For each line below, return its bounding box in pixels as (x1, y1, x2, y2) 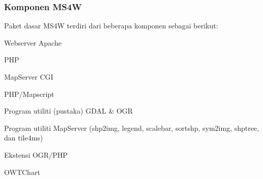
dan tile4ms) (4, 132, 43, 143)
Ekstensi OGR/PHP (4, 149, 68, 160)
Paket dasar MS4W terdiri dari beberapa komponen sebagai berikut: (4, 20, 218, 31)
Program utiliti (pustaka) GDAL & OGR (4, 105, 133, 116)
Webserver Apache (4, 37, 62, 48)
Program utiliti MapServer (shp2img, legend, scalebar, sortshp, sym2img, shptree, (4, 122, 259, 133)
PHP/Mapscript (4, 88, 54, 99)
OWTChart (4, 166, 40, 177)
